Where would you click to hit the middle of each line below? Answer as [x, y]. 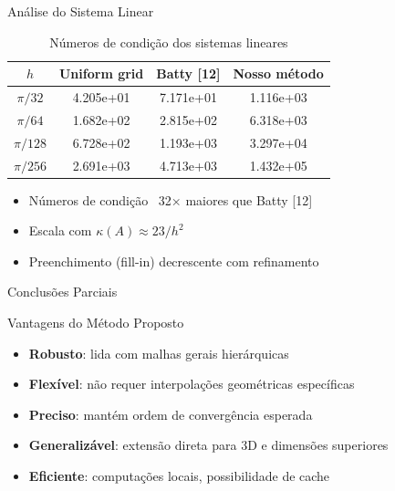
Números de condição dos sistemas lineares [169, 42]
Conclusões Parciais [62, 292]
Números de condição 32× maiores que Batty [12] [171, 199]
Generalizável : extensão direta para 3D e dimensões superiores [208, 445]
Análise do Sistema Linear [81, 11]
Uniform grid [101, 73]
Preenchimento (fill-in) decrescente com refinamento [174, 261]
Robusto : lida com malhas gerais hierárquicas [159, 353]
